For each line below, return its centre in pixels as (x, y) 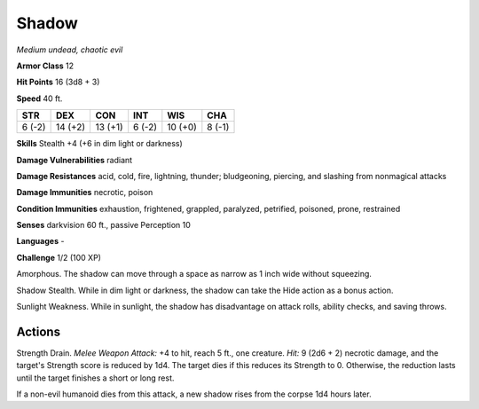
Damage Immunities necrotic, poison (85, 193)
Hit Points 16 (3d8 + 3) (58, 82)
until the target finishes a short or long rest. (95, 378)
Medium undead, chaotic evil (70, 50)
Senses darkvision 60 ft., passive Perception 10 (103, 225)
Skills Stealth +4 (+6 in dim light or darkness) (100, 144)
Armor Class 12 (45, 66)
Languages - (40, 241)
